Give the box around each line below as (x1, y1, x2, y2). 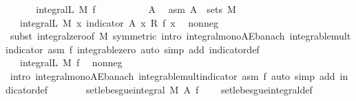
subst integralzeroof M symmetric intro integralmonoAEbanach (10, 29, 285, 43)
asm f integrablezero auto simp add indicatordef (48, 42, 260, 56)
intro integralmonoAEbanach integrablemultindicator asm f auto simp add (10, 68, 335, 83)
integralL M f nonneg (19, 55, 123, 70)
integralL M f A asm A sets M (36, 2, 236, 16)
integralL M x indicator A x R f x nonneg (19, 15, 218, 29)
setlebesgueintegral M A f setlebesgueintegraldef (86, 82, 313, 96)
